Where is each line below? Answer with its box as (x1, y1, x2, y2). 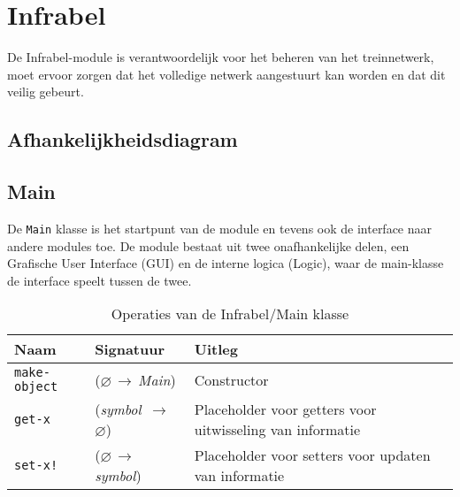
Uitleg (194, 339, 238, 360)
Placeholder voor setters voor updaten (194, 445, 431, 466)
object (14, 379, 58, 394)
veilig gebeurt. (7, 82, 84, 101)
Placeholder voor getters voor (194, 399, 377, 420)
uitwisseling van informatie (194, 419, 361, 440)
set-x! (14, 458, 58, 473)
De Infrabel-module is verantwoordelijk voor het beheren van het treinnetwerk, (7, 48, 434, 66)
